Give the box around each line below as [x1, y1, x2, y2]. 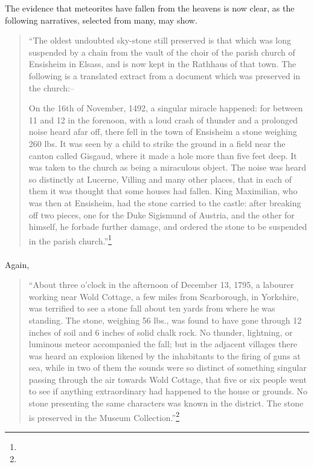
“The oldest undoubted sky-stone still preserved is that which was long [28, 34, 292, 47]
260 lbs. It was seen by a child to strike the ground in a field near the [28, 137, 286, 149]
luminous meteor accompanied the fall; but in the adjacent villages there [28, 338, 298, 350]
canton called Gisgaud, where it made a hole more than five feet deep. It [28, 149, 297, 162]
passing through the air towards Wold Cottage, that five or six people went [28, 373, 307, 385]
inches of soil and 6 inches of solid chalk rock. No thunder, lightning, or [28, 325, 293, 338]
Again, [5, 258, 30, 270]
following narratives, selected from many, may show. [5, 13, 197, 26]
